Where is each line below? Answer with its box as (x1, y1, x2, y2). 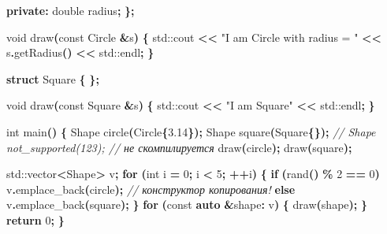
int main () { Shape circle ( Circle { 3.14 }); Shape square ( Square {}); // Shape (6, 123, 376, 139)
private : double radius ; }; (6, 2, 135, 18)
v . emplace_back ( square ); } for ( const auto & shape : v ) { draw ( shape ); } (6, 196, 367, 213)
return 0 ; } (6, 211, 65, 228)
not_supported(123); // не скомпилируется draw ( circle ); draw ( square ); (6, 139, 352, 155)
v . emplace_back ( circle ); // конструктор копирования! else (6, 180, 296, 197)
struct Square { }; (6, 70, 99, 87)
